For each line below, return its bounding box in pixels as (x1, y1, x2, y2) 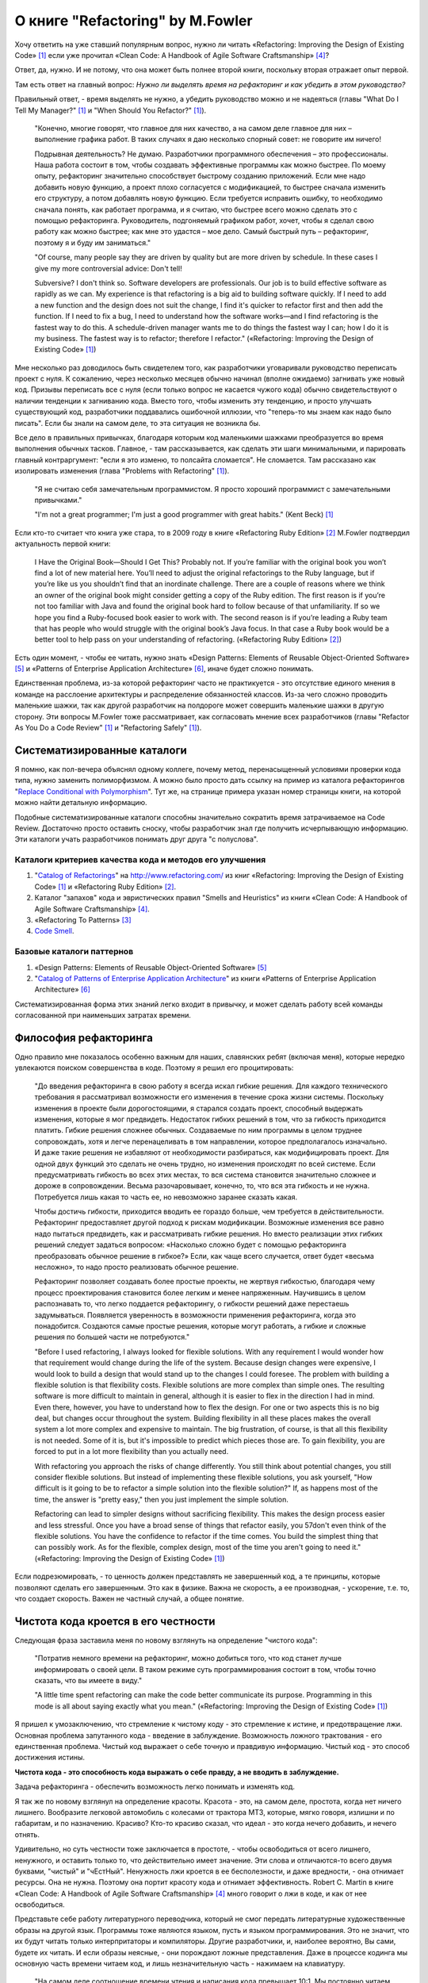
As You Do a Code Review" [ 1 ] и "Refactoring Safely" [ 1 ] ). (14, 723, 202, 733)
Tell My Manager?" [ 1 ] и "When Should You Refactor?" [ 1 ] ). (14, 105, 207, 115)
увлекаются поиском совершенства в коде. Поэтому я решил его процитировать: (14, 1063, 294, 1072)
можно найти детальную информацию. (14, 798, 147, 807)
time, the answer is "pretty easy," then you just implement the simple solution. (34, 1494, 289, 1504)
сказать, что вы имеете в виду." (34, 1676, 143, 1686)
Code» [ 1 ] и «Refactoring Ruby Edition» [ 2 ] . (34, 881, 177, 892)
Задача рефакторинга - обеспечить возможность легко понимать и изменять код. (14, 1782, 296, 1792)
